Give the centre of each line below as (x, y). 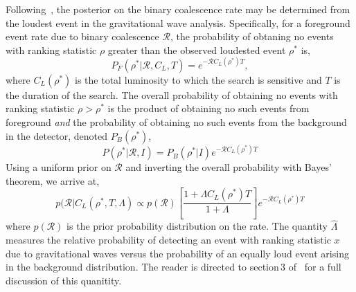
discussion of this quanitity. (64, 280)
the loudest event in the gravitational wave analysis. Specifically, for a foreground (178, 22)
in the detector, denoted (57, 135)
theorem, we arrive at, (53, 180)
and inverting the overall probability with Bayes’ (229, 167)
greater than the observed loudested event (197, 49)
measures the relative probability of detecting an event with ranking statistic (168, 240)
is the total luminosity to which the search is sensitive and (198, 79)
